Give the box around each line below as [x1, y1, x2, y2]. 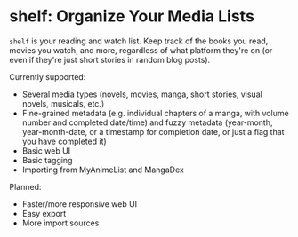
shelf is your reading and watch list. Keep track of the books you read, [9, 36, 269, 46]
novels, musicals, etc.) [21, 98, 105, 108]
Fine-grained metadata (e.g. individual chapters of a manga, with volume [21, 107, 289, 118]
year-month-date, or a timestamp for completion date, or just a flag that [21, 126, 285, 137]
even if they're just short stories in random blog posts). [9, 54, 211, 65]
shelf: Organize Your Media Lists [9, 6, 255, 27]
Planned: [9, 181, 42, 192]
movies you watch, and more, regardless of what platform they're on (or [9, 44, 273, 55]
